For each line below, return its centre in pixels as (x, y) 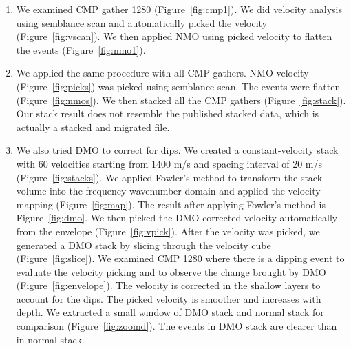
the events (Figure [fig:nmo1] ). (81, 49)
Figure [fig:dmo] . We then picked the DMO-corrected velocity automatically (177, 218)
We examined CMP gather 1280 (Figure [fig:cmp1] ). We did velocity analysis (179, 9)
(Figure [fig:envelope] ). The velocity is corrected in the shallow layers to (168, 285)
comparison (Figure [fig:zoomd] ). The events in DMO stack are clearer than (177, 326)
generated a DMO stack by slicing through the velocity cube (143, 245)
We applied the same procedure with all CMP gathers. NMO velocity (162, 73)
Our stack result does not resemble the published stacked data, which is (168, 113)
